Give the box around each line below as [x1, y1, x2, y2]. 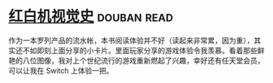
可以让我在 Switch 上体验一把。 [8, 65, 114, 75]
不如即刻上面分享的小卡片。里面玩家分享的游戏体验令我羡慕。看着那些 [22, 45, 258, 55]
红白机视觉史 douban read [8, 7, 173, 26]
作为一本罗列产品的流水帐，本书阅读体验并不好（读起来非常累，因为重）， [8, 35, 254, 45]
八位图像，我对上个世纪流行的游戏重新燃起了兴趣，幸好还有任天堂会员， [22, 56, 265, 65]
